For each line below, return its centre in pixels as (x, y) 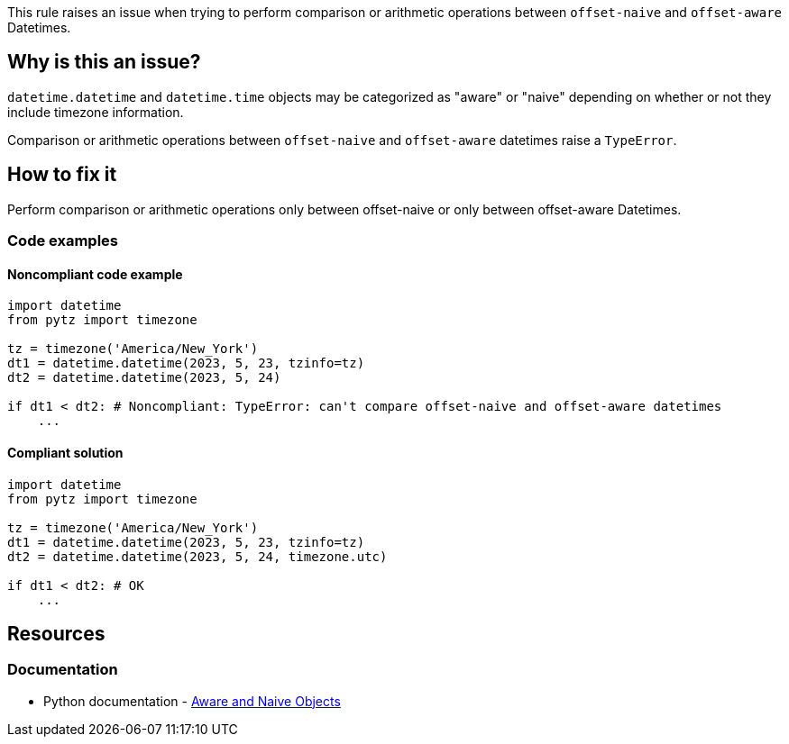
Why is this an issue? (104, 62)
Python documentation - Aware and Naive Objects (192, 701)
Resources (56, 633)
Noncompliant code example (95, 274)
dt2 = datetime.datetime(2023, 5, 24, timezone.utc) (197, 556)
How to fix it (62, 175)
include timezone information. (96, 112)
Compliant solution (65, 452)
